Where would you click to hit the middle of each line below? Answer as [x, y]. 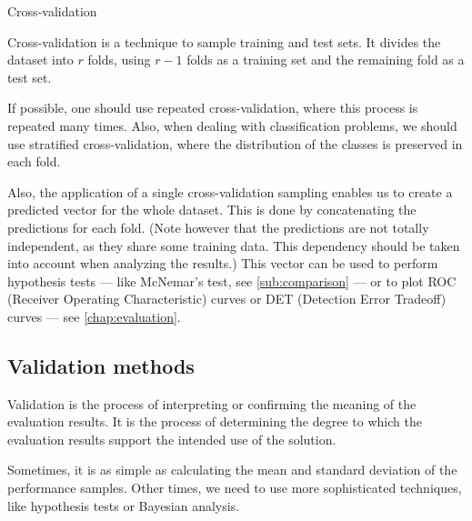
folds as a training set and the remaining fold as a [326, 60]
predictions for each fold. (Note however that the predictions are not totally [218, 227]
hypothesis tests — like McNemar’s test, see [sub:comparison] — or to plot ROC [232, 281]
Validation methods [101, 365]
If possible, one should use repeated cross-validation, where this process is [213, 108]
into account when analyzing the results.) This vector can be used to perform [223, 263]
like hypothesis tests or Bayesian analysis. [124, 505]
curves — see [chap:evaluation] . [94, 316]
